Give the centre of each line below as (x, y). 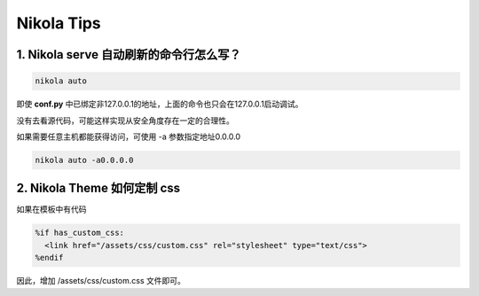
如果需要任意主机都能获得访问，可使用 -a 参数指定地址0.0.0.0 (129, 136)
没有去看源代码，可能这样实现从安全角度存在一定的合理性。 (125, 121)
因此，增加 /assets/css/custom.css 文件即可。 (101, 281)
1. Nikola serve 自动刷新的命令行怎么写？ (129, 55)
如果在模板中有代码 (51, 209)
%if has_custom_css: (79, 233)
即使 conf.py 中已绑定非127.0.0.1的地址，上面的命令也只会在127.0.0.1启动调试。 (160, 104)
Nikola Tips (59, 23)
